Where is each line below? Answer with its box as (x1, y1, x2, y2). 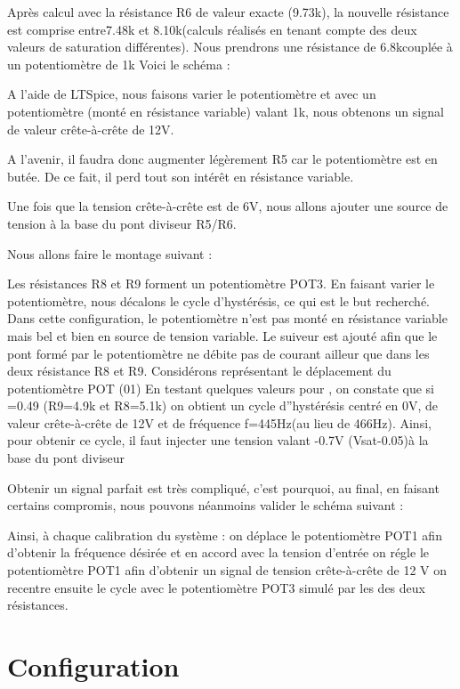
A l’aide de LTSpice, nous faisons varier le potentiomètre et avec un (7, 85, 376, 103)
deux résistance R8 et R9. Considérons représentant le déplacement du (7, 361, 391, 380)
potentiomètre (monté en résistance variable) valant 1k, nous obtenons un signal (7, 101, 444, 120)
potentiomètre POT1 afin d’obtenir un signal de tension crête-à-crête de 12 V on (7, 561, 447, 580)
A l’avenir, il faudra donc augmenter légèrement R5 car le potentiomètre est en (7, 150, 438, 168)
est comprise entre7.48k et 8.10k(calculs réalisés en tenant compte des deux (7, 20, 417, 38)
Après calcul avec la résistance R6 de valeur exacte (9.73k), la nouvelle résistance (7, 3, 449, 20)
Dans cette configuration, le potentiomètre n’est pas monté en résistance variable (7, 309, 448, 328)
